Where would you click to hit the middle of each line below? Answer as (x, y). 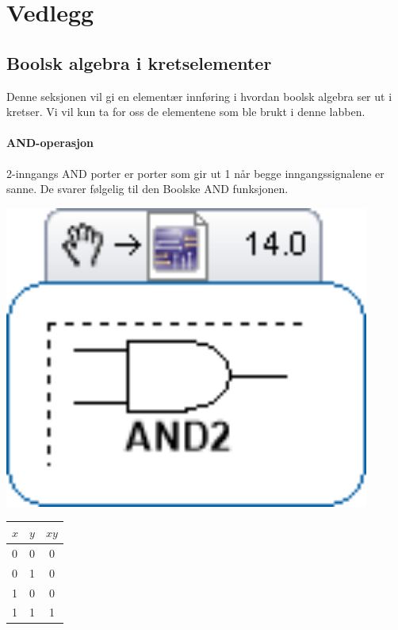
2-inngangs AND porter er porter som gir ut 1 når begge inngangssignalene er (195, 173)
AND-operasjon (50, 143)
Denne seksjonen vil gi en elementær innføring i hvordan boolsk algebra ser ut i (199, 96)
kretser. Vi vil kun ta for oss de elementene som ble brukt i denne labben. (186, 112)
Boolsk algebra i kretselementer (139, 62)
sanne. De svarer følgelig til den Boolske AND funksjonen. (147, 189)
